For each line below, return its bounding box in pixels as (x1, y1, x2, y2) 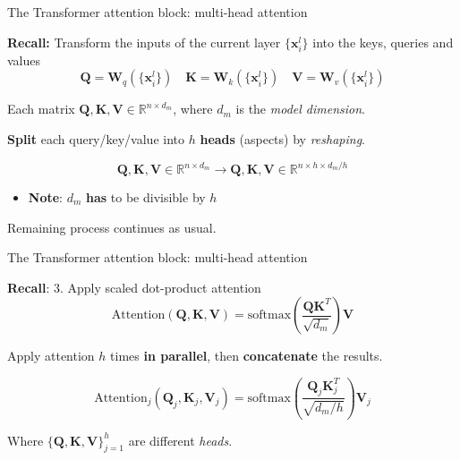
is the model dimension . (235, 99, 365, 118)
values (7, 50, 41, 69)
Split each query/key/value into (7, 129, 185, 148)
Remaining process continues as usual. (7, 217, 217, 236)
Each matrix (7, 99, 75, 118)
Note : (28, 188, 63, 207)
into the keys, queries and (312, 32, 454, 51)
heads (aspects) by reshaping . (200, 129, 365, 148)
